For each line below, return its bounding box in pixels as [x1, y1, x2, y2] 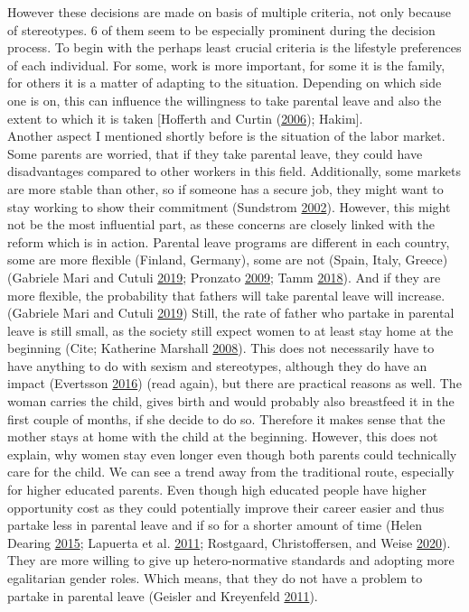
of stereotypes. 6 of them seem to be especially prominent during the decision [7, 20, 436, 39]
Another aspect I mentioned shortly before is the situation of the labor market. [7, 126, 446, 145]
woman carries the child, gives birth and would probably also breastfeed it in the [7, 392, 455, 411]
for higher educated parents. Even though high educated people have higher [7, 480, 427, 499]
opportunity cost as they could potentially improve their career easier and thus [7, 497, 445, 516]
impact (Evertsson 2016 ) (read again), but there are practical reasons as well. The [7, 374, 462, 393]
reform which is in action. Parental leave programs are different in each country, [7, 232, 450, 251]
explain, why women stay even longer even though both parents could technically [7, 444, 457, 463]
